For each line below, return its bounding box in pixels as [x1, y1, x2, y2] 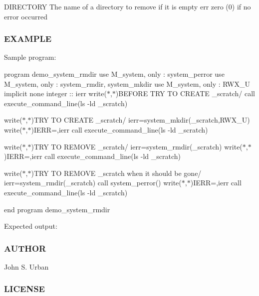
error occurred [4, 11, 47, 21]
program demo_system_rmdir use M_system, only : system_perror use [4, 69, 225, 79]
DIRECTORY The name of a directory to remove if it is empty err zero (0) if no [4, 1, 251, 11]
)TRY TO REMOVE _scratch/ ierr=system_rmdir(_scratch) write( [31, 141, 243, 151]
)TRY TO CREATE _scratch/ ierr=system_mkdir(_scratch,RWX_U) [31, 115, 250, 125]
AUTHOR [4, 242, 46, 254]
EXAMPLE [4, 32, 52, 45]
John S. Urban [4, 261, 49, 272]
